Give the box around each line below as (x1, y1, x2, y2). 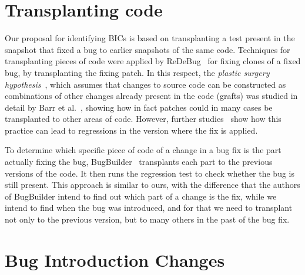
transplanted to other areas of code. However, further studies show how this (5, 112, 281, 125)
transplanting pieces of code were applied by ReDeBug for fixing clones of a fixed (5, 55, 301, 67)
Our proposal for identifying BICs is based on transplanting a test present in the (5, 32, 295, 44)
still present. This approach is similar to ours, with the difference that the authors (5, 178, 300, 191)
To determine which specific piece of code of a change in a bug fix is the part (5, 144, 281, 156)
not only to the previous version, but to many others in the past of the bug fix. (5, 213, 290, 226)
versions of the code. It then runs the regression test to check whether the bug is (5, 167, 295, 179)
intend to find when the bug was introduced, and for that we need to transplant (5, 201, 293, 214)
